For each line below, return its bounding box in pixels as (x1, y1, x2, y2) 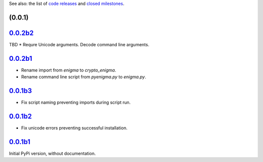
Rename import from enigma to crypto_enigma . (21, 67, 116, 73)
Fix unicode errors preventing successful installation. (21, 125, 128, 131)
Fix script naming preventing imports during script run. (21, 100, 131, 106)
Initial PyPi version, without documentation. (9, 150, 96, 156)
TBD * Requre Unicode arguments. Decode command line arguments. (9, 41, 150, 47)
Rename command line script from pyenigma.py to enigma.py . (21, 74, 146, 80)
